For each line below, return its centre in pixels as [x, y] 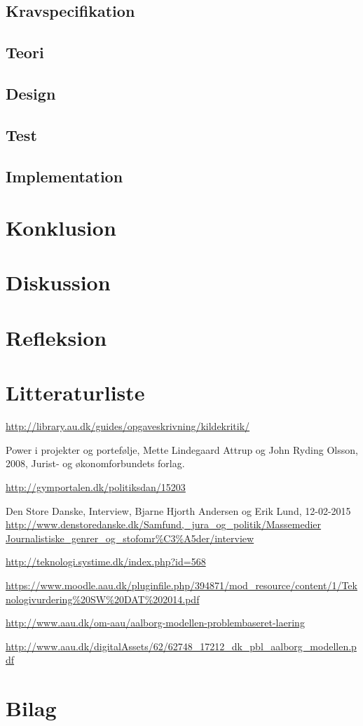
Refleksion [56, 337]
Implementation [64, 176]
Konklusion [61, 228]
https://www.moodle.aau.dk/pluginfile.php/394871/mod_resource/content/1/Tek [181, 585]
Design [31, 93]
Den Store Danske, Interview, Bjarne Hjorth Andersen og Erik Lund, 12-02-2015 [178, 510]
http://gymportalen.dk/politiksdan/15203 [96, 486]
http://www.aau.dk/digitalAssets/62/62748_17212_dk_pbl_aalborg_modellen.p [181, 646]
